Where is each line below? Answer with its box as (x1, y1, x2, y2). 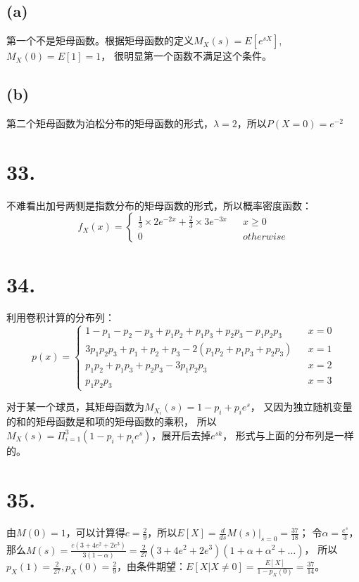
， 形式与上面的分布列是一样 (222, 427, 354, 442)
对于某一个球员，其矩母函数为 (6, 399, 144, 414)
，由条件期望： (117, 559, 187, 574)
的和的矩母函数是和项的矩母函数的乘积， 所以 (6, 414, 217, 429)
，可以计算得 (65, 525, 125, 540)
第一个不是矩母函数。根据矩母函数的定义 (6, 33, 194, 48)
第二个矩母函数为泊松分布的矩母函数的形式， (6, 116, 213, 130)
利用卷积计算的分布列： (6, 310, 115, 325)
